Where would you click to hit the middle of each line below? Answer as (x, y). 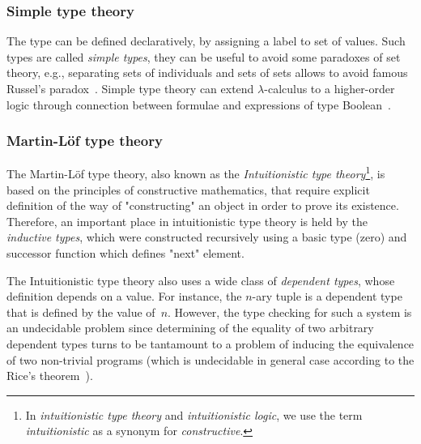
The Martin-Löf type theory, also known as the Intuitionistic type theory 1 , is (196, 173)
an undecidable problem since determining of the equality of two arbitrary (190, 328)
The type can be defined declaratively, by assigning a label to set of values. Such (206, 41)
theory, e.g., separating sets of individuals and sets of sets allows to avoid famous (207, 73)
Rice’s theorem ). (50, 376)
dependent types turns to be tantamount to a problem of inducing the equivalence (210, 344)
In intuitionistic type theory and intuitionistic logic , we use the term (194, 414)
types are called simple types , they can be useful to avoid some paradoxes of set (204, 56)
